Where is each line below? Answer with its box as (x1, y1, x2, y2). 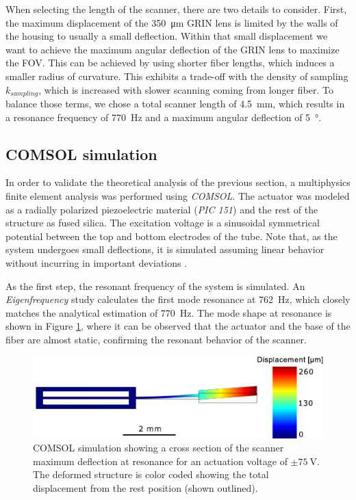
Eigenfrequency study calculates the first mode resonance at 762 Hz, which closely (5, 292, 351, 306)
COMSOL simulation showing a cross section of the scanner (33, 440, 284, 455)
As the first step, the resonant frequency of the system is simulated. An (5, 278, 305, 293)
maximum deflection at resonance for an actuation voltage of (33, 453, 288, 468)
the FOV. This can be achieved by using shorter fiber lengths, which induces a (5, 55, 335, 70)
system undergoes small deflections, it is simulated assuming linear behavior (5, 242, 325, 256)
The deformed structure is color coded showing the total (33, 467, 269, 482)
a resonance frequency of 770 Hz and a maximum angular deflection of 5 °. (5, 109, 322, 124)
